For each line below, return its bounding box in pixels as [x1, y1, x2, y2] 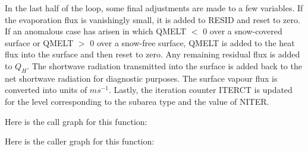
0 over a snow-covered [203, 25, 282, 37]
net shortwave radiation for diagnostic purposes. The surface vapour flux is [5, 72, 278, 84]
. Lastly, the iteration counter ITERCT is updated [109, 83, 293, 96]
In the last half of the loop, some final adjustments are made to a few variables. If [5, 2, 303, 14]
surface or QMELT [5, 36, 74, 49]
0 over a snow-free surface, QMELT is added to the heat [90, 36, 295, 49]
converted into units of [5, 83, 87, 96]
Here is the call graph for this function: [5, 115, 147, 127]
